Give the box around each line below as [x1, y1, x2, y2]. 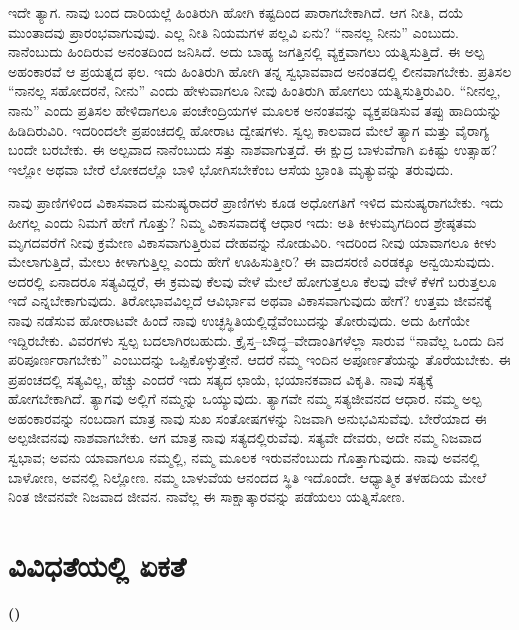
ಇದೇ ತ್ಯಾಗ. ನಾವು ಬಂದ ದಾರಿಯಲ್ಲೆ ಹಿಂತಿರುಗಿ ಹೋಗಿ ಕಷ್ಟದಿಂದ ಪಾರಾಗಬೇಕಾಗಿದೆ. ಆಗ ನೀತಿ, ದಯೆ [8, 2, 464, 22]
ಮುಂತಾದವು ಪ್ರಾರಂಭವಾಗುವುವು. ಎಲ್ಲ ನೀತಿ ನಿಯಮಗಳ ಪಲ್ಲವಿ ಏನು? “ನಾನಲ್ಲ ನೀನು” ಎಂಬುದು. [8, 21, 459, 42]
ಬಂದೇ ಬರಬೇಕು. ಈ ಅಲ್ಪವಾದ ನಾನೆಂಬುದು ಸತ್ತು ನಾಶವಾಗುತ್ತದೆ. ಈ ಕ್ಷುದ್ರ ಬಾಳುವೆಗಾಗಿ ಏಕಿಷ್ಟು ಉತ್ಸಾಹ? [8, 139, 497, 160]
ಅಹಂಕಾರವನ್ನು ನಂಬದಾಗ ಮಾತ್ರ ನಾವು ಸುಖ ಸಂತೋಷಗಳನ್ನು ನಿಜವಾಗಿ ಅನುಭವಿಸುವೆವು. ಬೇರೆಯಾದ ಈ [8, 407, 487, 428]
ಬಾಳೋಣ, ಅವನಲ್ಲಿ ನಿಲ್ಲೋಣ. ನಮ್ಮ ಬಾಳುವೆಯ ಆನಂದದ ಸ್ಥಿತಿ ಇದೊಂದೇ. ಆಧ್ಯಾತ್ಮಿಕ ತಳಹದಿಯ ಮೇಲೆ [8, 466, 487, 487]
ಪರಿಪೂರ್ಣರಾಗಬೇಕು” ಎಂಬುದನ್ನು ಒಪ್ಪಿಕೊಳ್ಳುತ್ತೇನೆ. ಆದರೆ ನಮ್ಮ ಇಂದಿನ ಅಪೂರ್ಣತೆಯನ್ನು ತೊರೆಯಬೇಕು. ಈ [8, 349, 511, 370]
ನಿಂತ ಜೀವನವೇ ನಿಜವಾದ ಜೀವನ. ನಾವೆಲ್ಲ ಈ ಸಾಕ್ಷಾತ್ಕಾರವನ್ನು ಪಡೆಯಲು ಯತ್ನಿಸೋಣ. [8, 486, 406, 507]
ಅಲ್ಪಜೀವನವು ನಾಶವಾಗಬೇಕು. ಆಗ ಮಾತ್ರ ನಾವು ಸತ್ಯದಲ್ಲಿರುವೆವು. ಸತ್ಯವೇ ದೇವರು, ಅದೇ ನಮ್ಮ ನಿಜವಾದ [8, 427, 482, 448]
